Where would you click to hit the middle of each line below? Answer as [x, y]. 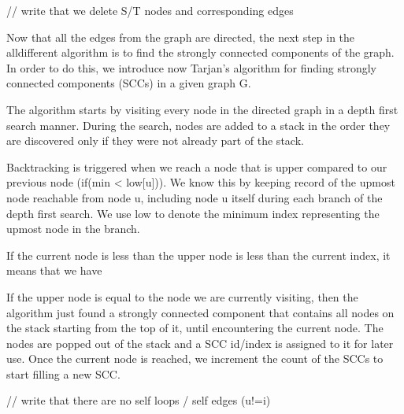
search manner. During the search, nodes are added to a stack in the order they [198, 125]
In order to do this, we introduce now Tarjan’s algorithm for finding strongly [191, 67]
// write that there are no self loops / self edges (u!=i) [139, 400]
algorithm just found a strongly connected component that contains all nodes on [200, 312]
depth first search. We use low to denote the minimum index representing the [193, 213]
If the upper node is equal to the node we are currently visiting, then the [182, 296]
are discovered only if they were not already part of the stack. [155, 140]
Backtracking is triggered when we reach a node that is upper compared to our [197, 166]
